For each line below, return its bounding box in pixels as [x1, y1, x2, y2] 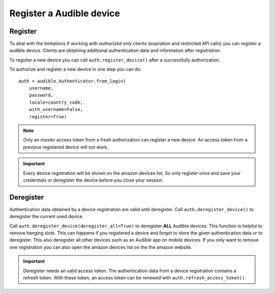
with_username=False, [29, 107, 84, 112]
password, [29, 92, 53, 98]
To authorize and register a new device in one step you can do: [9, 66, 142, 72]
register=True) [29, 113, 67, 120]
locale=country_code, [29, 99, 84, 105]
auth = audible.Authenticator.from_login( [18, 78, 126, 84]
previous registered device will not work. [23, 144, 109, 150]
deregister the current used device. [9, 214, 84, 220]
